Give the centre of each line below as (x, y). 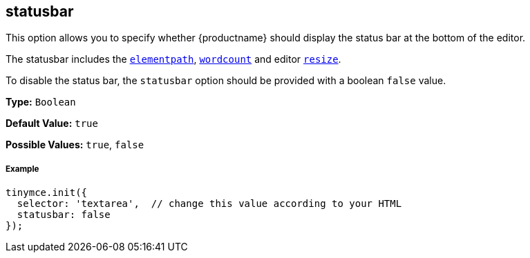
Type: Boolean (41, 102)
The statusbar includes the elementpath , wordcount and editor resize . (173, 59)
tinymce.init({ (47, 193)
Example (22, 169)
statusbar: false (64, 215)
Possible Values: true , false (75, 145)
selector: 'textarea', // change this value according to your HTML (209, 204)
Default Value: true (52, 123)
